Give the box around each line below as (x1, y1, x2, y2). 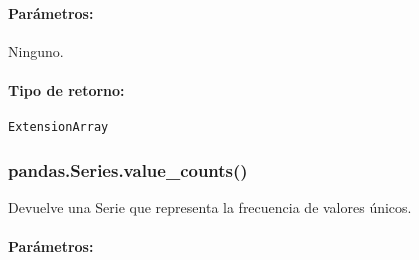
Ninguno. (8, 40, 64, 61)
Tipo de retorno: (8, 79, 125, 100)
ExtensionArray (8, 120, 109, 135)
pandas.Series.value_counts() (8, 157, 248, 182)
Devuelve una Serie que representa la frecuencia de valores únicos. (8, 197, 412, 218)
